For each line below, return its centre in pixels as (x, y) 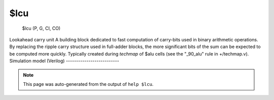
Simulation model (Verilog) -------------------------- (64, 61)
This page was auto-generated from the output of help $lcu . (88, 84)
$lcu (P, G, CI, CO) (41, 28)
